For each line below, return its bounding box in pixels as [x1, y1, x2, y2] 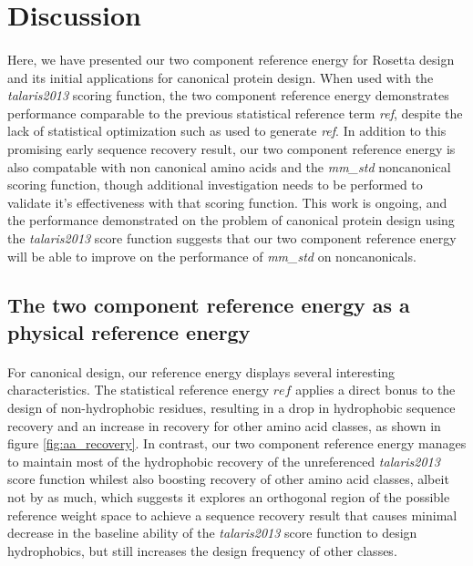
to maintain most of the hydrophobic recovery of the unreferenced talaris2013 [7, 451, 440, 470]
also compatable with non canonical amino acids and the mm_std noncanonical [7, 157, 451, 176]
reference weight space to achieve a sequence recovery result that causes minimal [7, 505, 458, 524]
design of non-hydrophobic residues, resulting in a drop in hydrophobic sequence [7, 398, 456, 417]
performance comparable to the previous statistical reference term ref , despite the [7, 103, 463, 122]
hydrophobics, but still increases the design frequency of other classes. [7, 540, 397, 560]
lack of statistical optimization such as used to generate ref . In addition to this [7, 121, 447, 140]
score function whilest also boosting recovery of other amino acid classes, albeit [7, 469, 449, 489]
